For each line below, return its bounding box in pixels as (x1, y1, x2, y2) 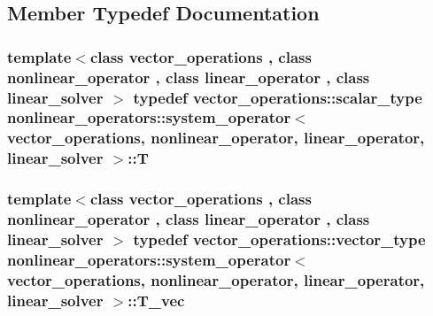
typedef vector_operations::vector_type (133, 228, 426, 250)
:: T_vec (128, 289, 185, 311)
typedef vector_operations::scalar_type (133, 86, 422, 108)
